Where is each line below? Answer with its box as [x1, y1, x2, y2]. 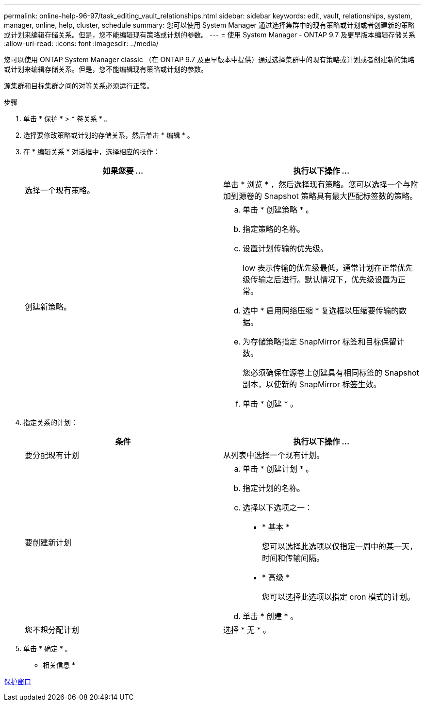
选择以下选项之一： [243, 503, 313, 512]
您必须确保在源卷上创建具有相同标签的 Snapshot [243, 368, 419, 377]
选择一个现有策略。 [25, 185, 95, 195]
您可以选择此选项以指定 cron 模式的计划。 [262, 592, 415, 602]
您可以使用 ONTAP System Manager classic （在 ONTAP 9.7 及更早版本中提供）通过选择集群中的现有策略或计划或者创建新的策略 [4, 55, 415, 64]
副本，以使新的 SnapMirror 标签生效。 [243, 379, 381, 389]
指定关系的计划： [23, 418, 78, 426]
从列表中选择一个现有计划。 [223, 450, 325, 460]
